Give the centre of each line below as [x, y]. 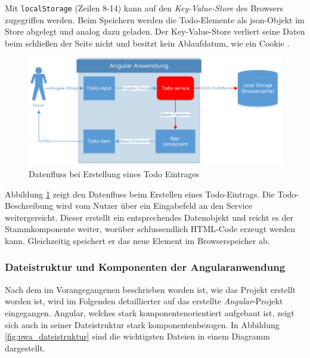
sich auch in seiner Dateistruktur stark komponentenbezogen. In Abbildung [142, 324]
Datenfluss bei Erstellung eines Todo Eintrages [114, 173]
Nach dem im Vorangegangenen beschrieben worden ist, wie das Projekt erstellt [150, 289]
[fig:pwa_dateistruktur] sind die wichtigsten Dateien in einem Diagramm [137, 336]
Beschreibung [29, 206]
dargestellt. [25, 348]
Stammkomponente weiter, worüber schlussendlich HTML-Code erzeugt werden [150, 229]
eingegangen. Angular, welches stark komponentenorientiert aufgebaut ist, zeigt [150, 312]
